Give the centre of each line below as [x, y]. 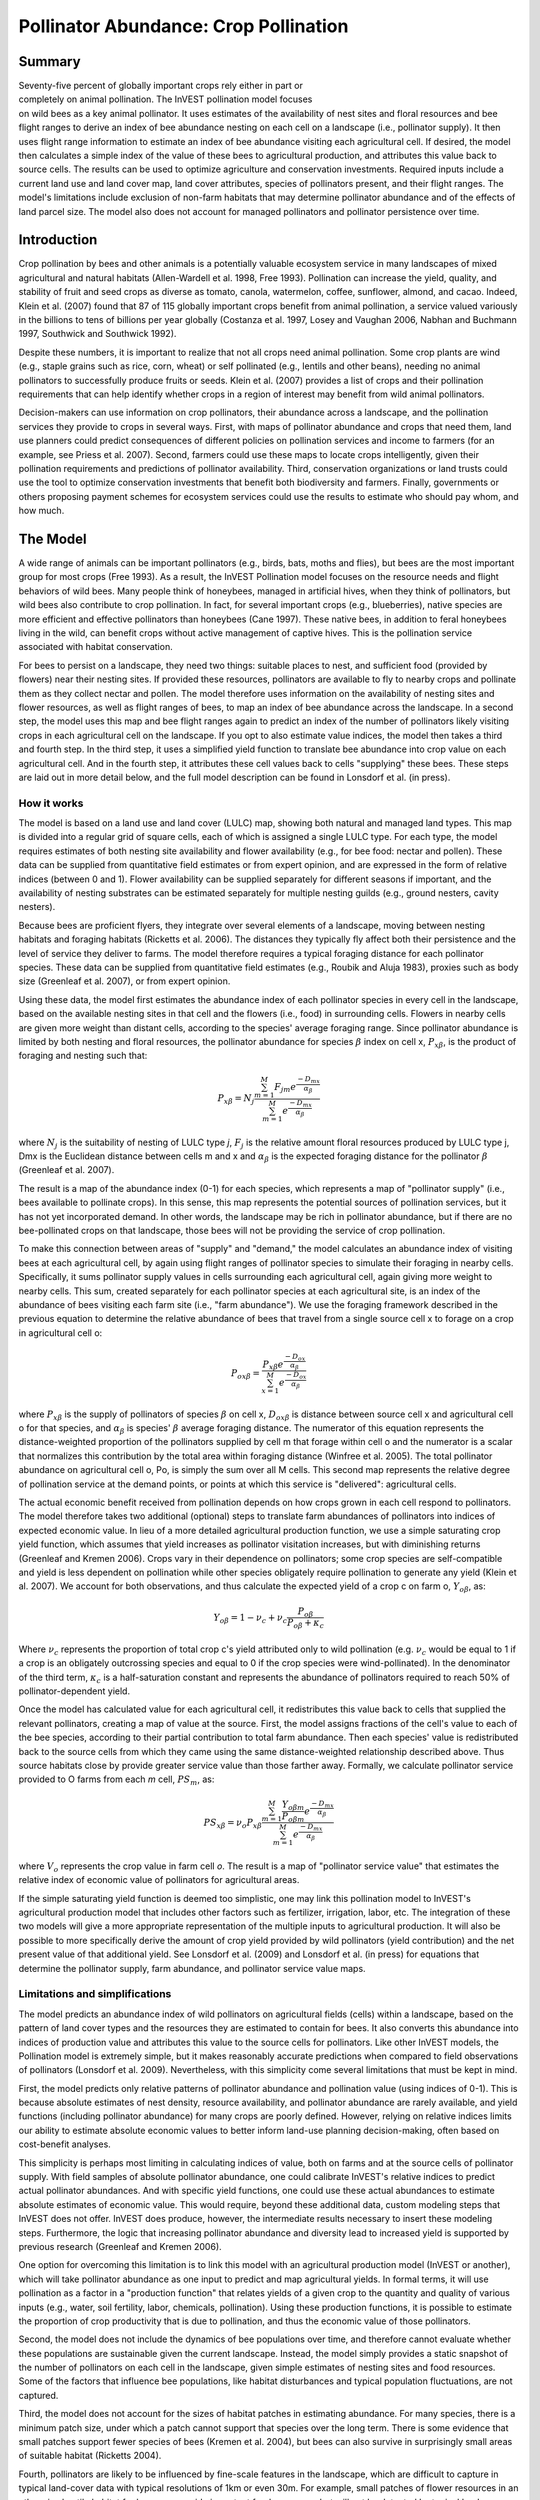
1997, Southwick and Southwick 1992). [97, 334]
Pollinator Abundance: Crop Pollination [183, 26]
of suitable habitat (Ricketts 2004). [90, 2456]
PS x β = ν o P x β [232, 1823]
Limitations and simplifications [95, 1994]
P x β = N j [236, 1100]
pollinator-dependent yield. [74, 1691]
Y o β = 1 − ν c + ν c [250, 1618]
